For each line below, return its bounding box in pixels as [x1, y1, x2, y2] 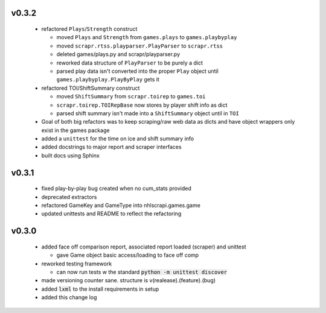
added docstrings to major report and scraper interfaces [41, 144, 182, 151]
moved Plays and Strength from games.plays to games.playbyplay [56, 34, 237, 41]
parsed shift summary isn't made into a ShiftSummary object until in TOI [56, 109, 240, 117]
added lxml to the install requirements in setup [41, 285, 159, 292]
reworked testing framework [41, 260, 112, 267]
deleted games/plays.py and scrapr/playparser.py [56, 51, 181, 58]
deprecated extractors [41, 193, 97, 200]
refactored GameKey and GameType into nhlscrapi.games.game [41, 202, 200, 209]
